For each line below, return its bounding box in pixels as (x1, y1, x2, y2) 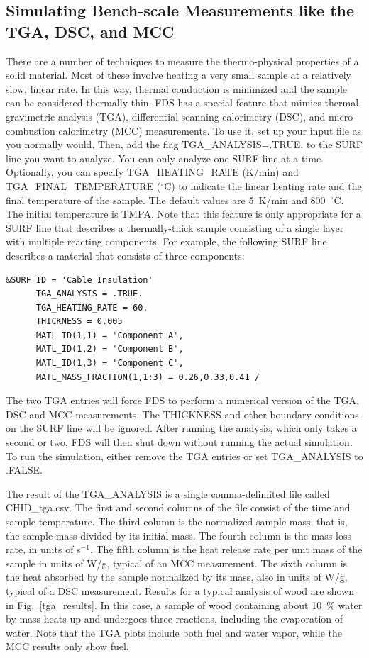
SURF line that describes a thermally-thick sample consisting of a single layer (6, 220, 344, 235)
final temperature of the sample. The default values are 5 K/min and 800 (6, 192, 326, 207)
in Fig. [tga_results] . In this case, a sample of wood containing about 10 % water (6, 597, 363, 612)
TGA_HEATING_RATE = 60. (35, 302, 148, 313)
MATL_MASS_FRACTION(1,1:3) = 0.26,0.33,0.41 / (35, 372, 260, 382)
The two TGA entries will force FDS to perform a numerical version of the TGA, (6, 393, 359, 408)
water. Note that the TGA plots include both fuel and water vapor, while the (6, 625, 342, 640)
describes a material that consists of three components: (6, 247, 245, 262)
